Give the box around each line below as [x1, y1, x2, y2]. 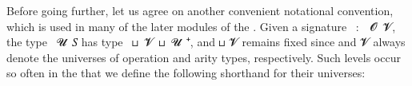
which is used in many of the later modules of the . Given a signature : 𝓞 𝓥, [6, 18, 396, 34]
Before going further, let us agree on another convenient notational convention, [6, 2, 394, 18]
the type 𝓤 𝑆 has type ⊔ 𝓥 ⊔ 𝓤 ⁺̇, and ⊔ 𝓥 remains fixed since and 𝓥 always [6, 33, 406, 50]
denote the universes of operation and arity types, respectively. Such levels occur [6, 49, 401, 65]
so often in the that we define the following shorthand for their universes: [6, 64, 366, 81]
